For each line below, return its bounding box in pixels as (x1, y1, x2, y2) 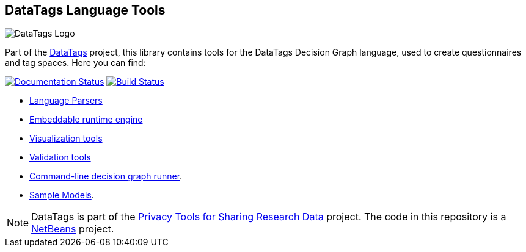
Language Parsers (29, 95, 103, 106)
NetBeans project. (31, 223, 114, 236)
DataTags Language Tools (5, 2, 166, 18)
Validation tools (29, 152, 91, 163)
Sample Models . (29, 190, 94, 201)
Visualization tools (29, 133, 103, 144)
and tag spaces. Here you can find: (5, 57, 146, 68)
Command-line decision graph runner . (29, 171, 183, 182)
